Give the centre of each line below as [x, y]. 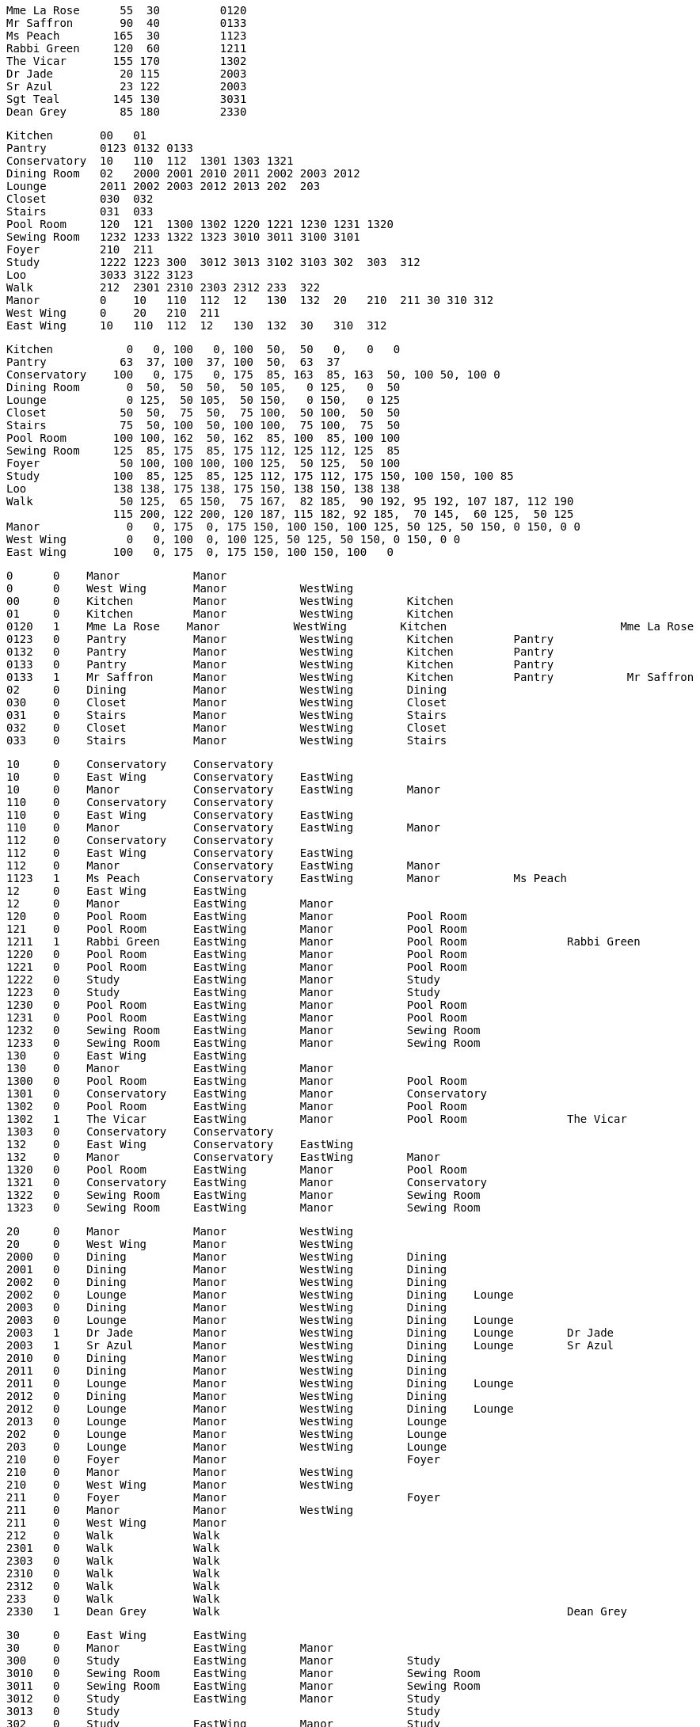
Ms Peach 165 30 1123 [127, 36]
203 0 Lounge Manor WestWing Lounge [227, 1447]
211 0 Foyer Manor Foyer [223, 1497]
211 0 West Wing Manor [117, 1523]
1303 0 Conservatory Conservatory [140, 1132]
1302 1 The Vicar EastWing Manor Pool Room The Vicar [317, 1119]
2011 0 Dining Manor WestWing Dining [227, 1371]
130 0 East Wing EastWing [127, 1056]
